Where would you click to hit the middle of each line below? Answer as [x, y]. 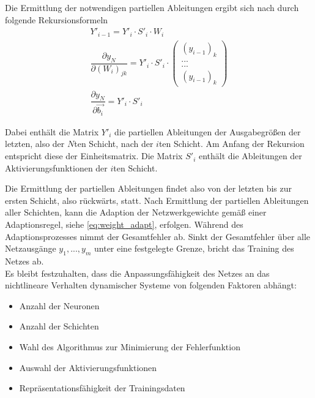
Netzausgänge [31, 248]
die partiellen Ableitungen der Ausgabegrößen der [208, 131]
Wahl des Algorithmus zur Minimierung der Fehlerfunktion [130, 346]
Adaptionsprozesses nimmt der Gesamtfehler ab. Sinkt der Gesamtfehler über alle [158, 236]
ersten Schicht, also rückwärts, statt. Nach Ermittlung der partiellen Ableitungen [157, 200]
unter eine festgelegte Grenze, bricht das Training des [194, 248]
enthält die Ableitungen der [250, 156]
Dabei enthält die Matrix [52, 131]
